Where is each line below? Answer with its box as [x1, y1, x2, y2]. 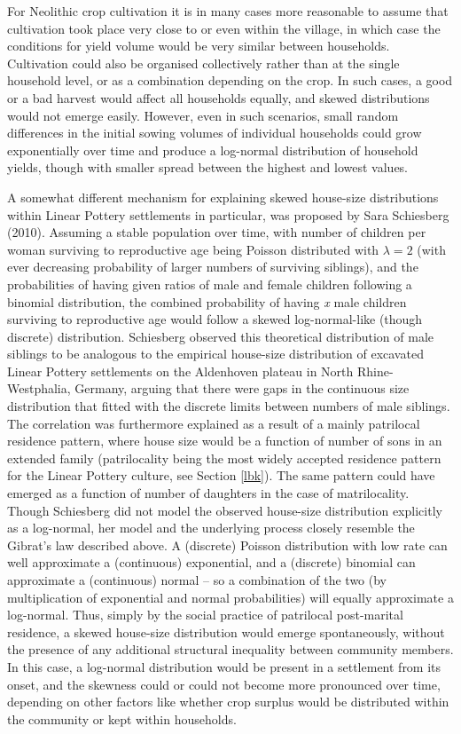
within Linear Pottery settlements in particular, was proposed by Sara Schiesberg [7, 205, 449, 224]
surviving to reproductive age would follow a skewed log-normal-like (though [7, 310, 423, 328]
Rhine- [356, 361, 394, 380]
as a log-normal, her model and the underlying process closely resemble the [7, 518, 415, 537]
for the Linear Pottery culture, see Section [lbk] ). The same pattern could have [7, 466, 435, 485]
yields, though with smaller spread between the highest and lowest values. [7, 158, 409, 177]
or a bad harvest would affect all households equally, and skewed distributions [7, 88, 430, 107]
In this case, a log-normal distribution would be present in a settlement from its [7, 657, 441, 675]
